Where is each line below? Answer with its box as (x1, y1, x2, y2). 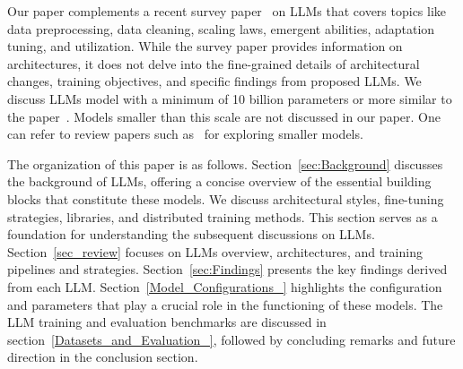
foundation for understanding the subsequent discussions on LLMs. (7, 225, 375, 244)
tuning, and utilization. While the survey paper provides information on (7, 37, 403, 56)
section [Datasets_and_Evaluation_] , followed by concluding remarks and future (7, 330, 456, 348)
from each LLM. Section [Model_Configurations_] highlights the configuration (7, 277, 442, 296)
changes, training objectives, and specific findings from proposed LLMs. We (7, 72, 422, 90)
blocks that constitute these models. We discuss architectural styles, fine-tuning (7, 189, 444, 208)
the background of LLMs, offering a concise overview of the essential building (7, 172, 432, 191)
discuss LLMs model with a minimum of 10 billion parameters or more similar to (7, 89, 452, 107)
